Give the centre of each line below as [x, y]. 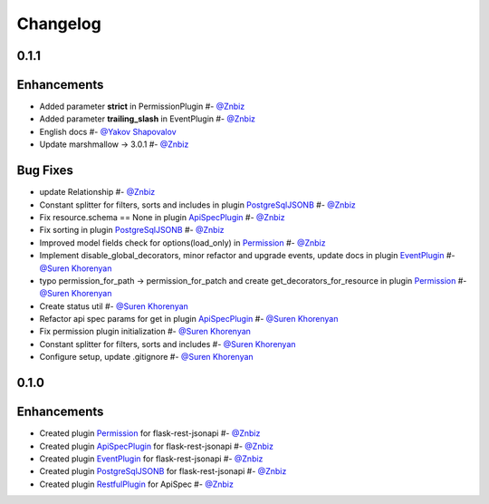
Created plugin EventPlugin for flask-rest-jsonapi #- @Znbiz [151, 459]
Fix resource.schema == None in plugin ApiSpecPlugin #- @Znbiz [162, 217]
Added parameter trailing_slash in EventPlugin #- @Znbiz [148, 119]
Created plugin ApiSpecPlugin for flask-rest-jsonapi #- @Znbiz [156, 446]
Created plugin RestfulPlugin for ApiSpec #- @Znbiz [137, 484]
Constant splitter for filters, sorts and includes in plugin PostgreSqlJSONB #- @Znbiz [198, 205]
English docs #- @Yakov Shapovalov [108, 131]
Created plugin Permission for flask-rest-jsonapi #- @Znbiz [150, 433]
